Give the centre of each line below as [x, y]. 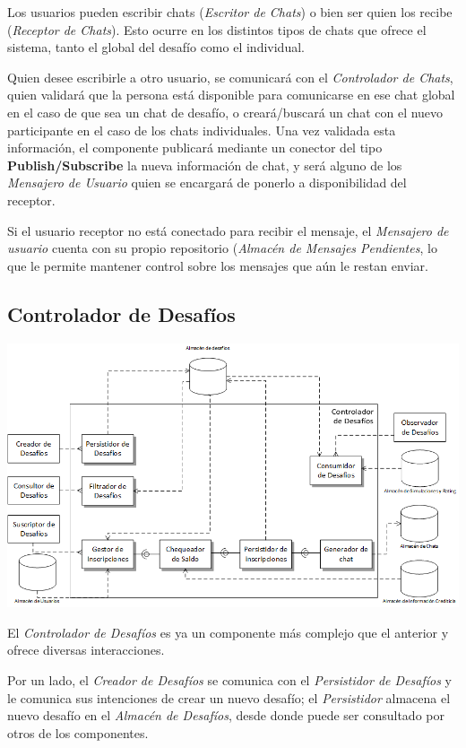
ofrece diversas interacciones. [86, 650]
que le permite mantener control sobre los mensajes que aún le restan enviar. [218, 265]
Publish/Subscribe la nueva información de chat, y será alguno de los [205, 165]
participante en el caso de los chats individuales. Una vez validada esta [202, 130]
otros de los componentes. [78, 732]
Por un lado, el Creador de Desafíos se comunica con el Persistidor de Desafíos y [229, 680]
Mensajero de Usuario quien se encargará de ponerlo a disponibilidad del [207, 183]
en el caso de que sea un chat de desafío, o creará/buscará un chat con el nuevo [225, 112]
